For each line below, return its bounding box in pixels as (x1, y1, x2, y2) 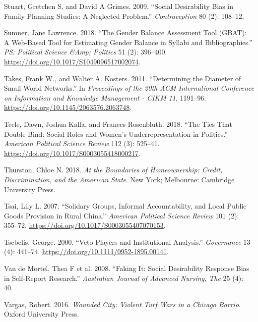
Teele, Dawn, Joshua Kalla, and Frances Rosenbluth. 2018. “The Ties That (4, 118, 233, 129)
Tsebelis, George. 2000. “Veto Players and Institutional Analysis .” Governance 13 (4, 236, 251, 247)
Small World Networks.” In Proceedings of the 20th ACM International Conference (4, 83, 254, 93)
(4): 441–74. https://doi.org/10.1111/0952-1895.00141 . (4, 246, 169, 257)
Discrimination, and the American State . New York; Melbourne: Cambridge (4, 174, 235, 184)
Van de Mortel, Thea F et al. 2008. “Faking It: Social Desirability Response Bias (4, 263, 250, 273)
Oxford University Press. (4, 309, 79, 319)
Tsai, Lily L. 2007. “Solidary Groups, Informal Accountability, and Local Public (4, 201, 247, 211)
